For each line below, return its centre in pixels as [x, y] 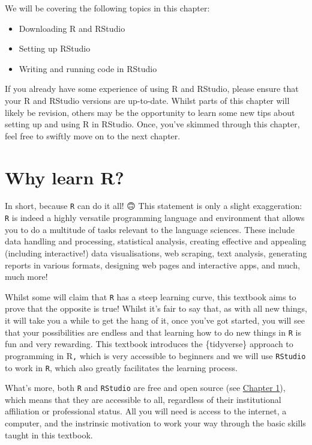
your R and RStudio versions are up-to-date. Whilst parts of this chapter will [147, 100]
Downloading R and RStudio [72, 28]
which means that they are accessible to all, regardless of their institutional [143, 399]
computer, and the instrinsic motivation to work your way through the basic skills [155, 423]
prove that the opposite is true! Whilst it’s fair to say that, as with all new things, [156, 308]
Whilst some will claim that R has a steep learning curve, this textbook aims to [151, 296]
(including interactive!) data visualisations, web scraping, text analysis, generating [156, 253]
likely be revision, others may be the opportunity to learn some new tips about [150, 112]
